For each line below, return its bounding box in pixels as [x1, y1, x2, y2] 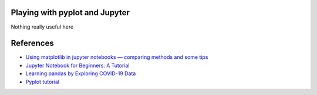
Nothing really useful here [11, 23, 74, 30]
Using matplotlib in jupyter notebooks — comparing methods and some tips [25, 54, 208, 61]
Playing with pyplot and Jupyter [11, 8, 130, 17]
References [11, 38, 54, 48]
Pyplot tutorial [25, 78, 60, 85]
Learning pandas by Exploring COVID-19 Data [25, 70, 136, 77]
